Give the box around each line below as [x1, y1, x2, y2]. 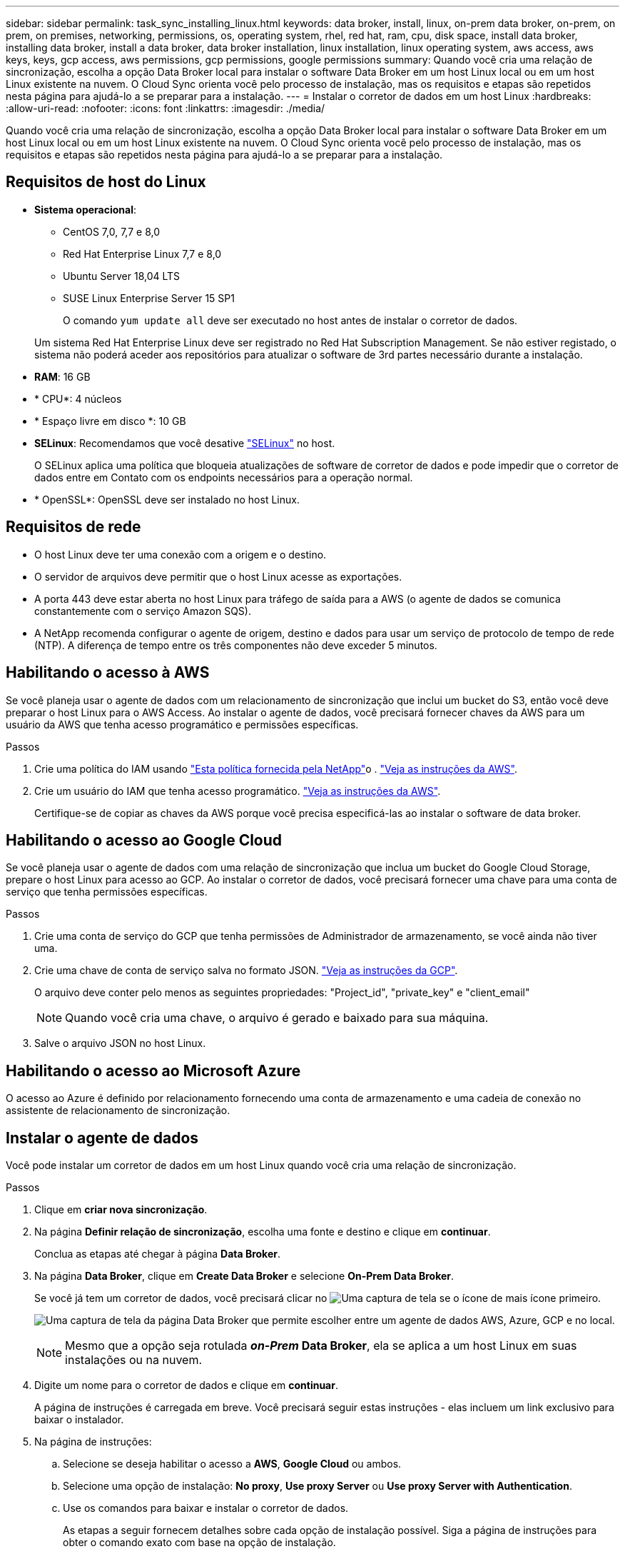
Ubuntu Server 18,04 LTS [63, 269, 181, 282]
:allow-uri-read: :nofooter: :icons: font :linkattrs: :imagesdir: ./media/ [6, 102, 325, 114]
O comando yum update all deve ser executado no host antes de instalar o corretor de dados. [63, 314, 518, 326]
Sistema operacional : [34, 203, 137, 216]
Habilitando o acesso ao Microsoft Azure [6, 1061, 301, 1080]
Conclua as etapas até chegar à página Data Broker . [34, 1248, 281, 1260]
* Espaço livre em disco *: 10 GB [34, 414, 186, 427]
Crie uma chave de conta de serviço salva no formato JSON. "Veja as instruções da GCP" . [34, 964, 458, 977]
